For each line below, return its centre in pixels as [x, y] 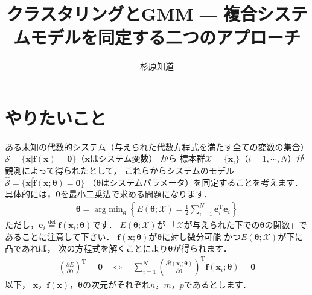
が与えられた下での [222, 225]
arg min [109, 210]
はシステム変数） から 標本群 [147, 158]
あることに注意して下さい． [60, 236]
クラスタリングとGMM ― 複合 [132, 14]
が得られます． [202, 248]
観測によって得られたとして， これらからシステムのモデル [119, 170]
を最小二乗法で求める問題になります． [136, 194]
